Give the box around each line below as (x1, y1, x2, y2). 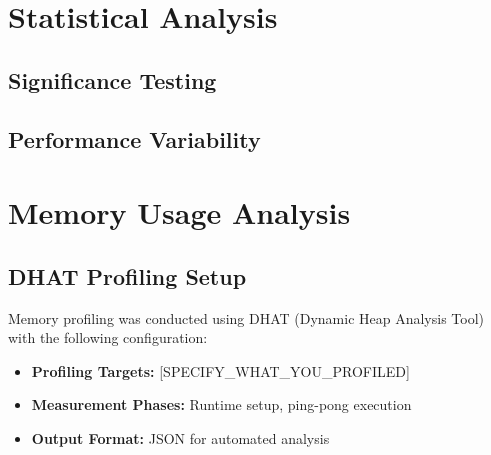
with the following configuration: (8, 327, 208, 348)
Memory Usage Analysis (8, 192, 351, 233)
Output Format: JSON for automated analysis (31, 427, 330, 448)
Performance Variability (8, 123, 261, 154)
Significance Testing (8, 64, 217, 95)
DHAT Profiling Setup (8, 260, 247, 291)
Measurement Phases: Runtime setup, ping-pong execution (31, 394, 412, 415)
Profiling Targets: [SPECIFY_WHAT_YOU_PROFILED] (31, 360, 410, 381)
